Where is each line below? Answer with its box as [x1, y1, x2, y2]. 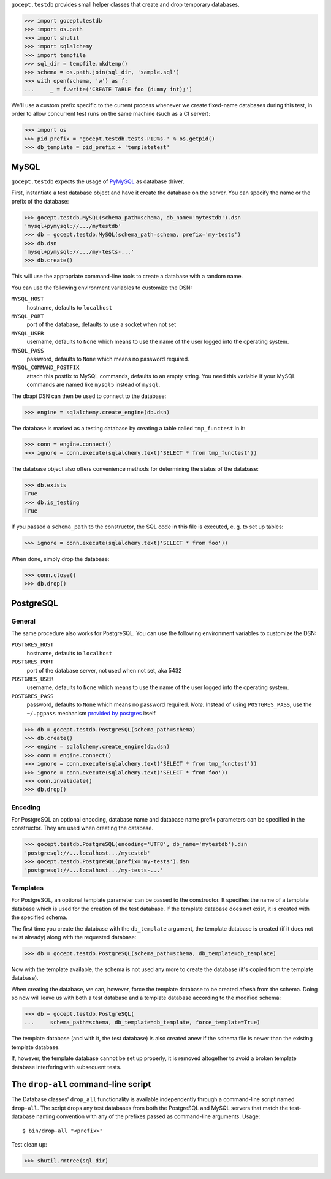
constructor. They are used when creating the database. [11, 825, 153, 832]
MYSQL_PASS [11, 347, 44, 354]
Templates [11, 883, 44, 892]
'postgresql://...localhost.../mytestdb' [24, 849, 151, 857]
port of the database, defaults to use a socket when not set [26, 321, 177, 328]
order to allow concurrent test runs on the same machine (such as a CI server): [11, 110, 211, 118]
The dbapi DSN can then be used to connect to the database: [11, 392, 167, 400]
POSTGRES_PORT [11, 658, 54, 665]
